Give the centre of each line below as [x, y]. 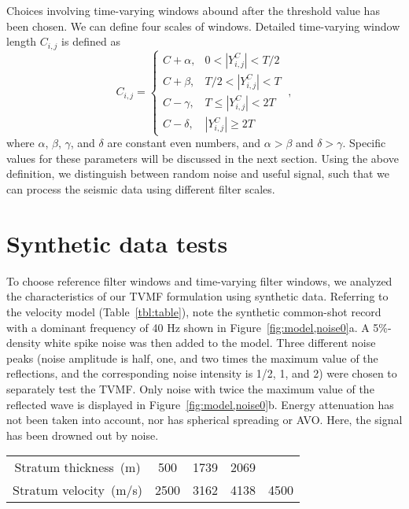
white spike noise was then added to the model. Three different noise [210, 343]
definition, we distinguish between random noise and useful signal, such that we [198, 173]
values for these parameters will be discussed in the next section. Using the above [203, 158]
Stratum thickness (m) [77, 467]
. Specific [364, 143]
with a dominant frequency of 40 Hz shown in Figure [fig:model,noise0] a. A [188, 327]
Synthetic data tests [117, 243]
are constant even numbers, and [184, 143]
